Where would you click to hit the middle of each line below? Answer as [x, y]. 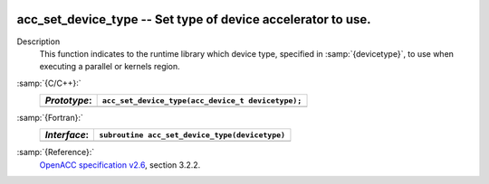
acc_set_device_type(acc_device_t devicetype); [202, 101]
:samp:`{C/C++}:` [49, 83]
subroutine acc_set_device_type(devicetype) [192, 135]
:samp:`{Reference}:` [56, 152]
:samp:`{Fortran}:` [50, 118]
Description [38, 41]
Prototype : [68, 101]
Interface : [67, 135]
